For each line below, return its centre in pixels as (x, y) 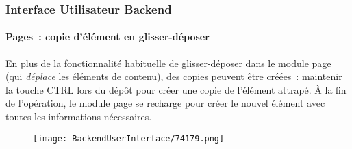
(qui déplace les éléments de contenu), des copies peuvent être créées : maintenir (174, 76)
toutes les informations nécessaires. (79, 117)
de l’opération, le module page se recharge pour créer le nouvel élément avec (165, 103)
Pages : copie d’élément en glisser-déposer (108, 37)
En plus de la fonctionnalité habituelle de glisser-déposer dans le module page (168, 63)
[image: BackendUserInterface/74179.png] (129, 138)
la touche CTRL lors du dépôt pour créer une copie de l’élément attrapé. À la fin (176, 89)
